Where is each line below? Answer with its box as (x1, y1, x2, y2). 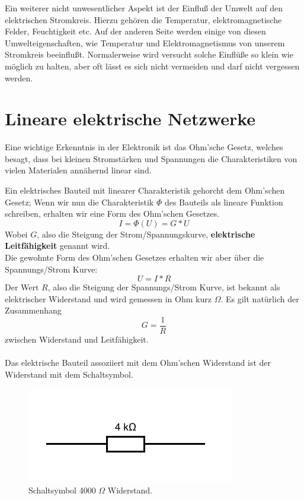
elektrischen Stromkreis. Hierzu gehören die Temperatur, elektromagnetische (5, 13, 282, 26)
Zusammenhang (5, 304, 62, 317)
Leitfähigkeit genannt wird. (5, 239, 110, 252)
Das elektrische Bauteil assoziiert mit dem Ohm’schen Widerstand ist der (5, 356, 271, 369)
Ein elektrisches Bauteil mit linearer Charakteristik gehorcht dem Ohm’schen (5, 184, 285, 197)
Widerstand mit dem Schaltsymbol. (5, 368, 133, 380)
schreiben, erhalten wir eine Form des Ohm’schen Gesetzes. (5, 207, 220, 220)
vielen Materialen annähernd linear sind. (5, 164, 152, 176)
